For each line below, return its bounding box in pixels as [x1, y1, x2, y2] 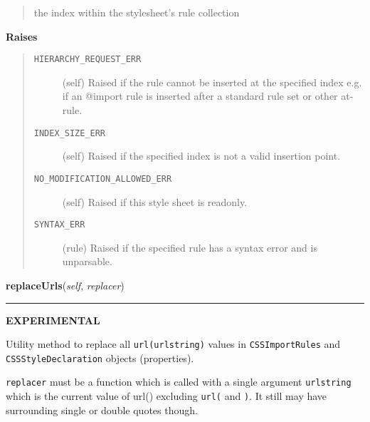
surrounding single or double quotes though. [6, 402, 198, 417]
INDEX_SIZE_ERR [33, 128, 106, 138]
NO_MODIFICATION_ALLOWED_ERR [33, 173, 172, 184]
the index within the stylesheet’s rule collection [33, 5, 240, 19]
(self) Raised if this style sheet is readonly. [62, 194, 248, 209]
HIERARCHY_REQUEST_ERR [33, 54, 142, 65]
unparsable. [62, 254, 112, 269]
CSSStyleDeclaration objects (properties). [6, 350, 194, 365]
